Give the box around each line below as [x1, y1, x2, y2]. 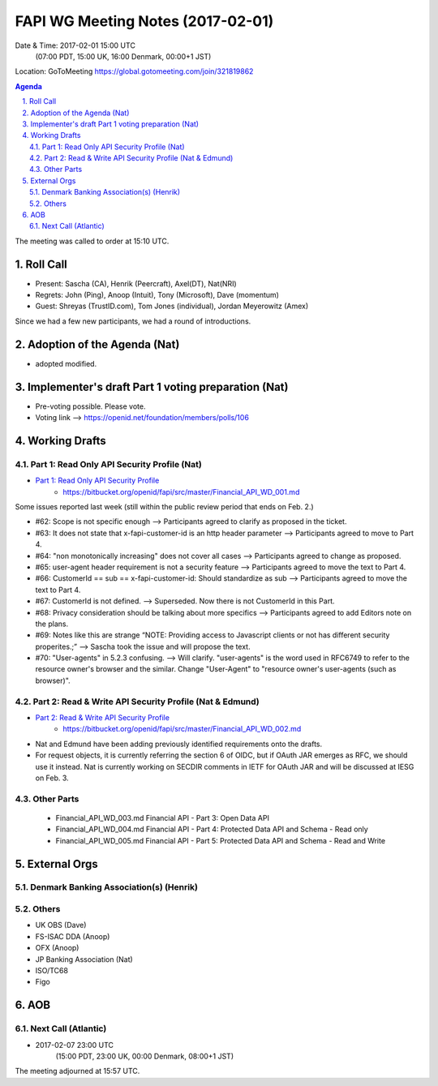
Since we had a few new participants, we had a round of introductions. [15, 316, 251, 326]
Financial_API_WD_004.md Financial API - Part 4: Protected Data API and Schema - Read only [55, 824, 368, 835]
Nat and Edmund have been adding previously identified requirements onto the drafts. [35, 739, 323, 749]
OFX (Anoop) [35, 943, 79, 953]
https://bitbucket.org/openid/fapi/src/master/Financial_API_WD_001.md [62, 487, 300, 496]
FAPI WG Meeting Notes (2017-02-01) [15, 12, 274, 30]
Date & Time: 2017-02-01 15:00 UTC [15, 41, 135, 50]
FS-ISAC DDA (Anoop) [35, 931, 110, 941]
